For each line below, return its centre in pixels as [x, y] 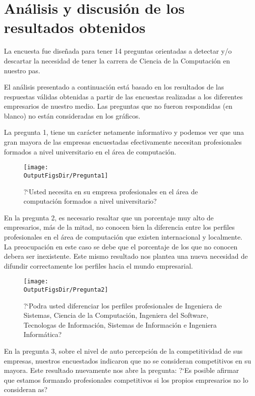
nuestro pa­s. [22, 70]
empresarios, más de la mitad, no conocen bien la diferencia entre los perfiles [119, 227]
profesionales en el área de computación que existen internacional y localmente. [123, 236]
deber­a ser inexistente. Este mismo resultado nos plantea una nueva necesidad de [126, 256]
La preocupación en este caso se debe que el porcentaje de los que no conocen [121, 246]
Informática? [43, 334]
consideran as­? [26, 389]
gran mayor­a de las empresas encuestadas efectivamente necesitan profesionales [123, 142]
